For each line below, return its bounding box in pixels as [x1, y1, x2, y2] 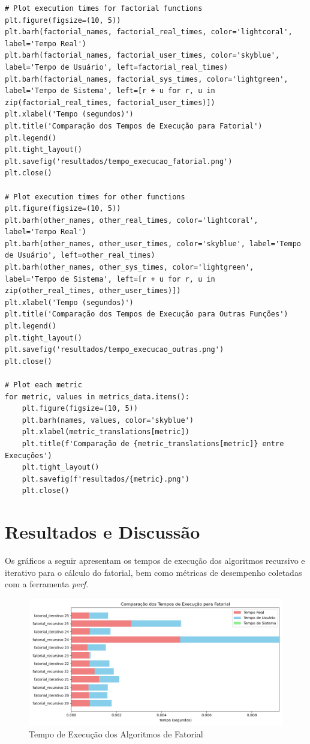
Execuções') [5, 451, 52, 460]
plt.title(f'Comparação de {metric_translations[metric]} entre [22, 439, 284, 448]
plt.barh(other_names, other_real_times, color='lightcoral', [5, 216, 258, 225]
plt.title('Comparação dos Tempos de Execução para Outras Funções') [5, 310, 288, 319]
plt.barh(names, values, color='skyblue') [22, 416, 194, 425]
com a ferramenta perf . [5, 578, 89, 590]
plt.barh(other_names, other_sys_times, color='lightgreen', [5, 263, 254, 272]
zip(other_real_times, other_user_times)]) [5, 286, 181, 295]
